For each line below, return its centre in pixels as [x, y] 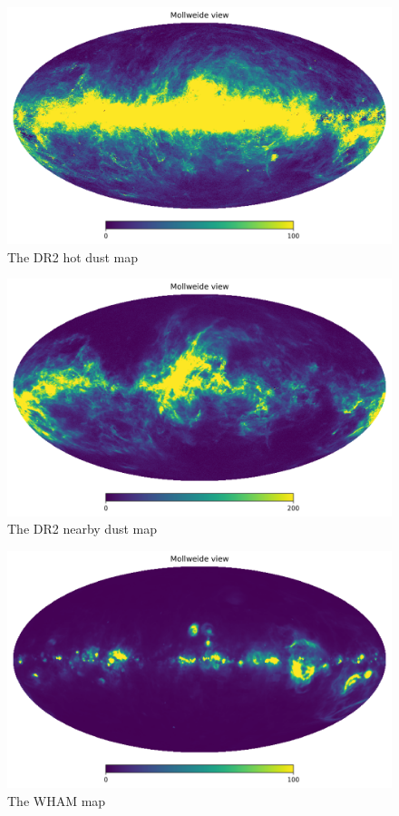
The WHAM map [57, 800]
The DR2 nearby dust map [83, 529]
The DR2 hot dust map [73, 256]
